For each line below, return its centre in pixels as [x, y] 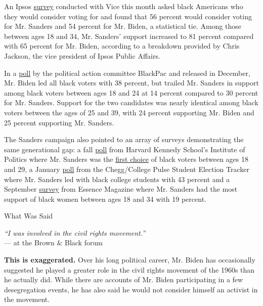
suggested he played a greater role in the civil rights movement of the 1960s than [129, 269]
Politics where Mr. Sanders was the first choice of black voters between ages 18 [126, 159]
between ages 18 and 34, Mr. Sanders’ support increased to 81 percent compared [129, 36]
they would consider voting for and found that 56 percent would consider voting [128, 16]
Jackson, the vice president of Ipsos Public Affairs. [82, 55]
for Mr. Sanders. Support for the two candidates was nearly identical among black [131, 102]
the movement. [27, 299]
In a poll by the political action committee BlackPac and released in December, [127, 73]
